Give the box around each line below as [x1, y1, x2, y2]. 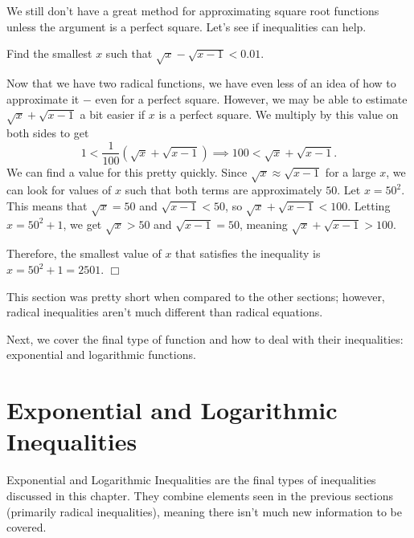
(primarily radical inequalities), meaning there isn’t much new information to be [6, 503, 402, 520]
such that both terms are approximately [125, 181, 322, 198]
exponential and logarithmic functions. [6, 346, 196, 363]
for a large [325, 163, 376, 180]
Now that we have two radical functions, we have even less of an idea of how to [6, 74, 396, 91]
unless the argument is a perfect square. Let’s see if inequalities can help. [6, 18, 367, 35]
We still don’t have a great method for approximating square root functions [6, 2, 379, 18]
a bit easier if [80, 106, 146, 123]
